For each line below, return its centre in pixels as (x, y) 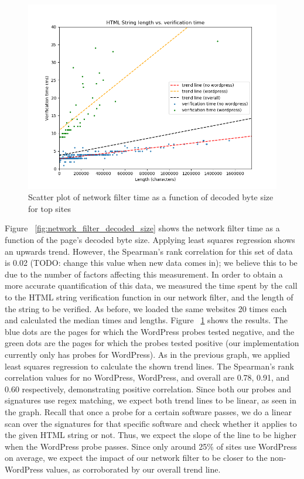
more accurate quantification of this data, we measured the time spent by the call (151, 285)
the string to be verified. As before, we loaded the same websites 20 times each (146, 308)
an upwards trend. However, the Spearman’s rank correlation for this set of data (149, 251)
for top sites (49, 208)
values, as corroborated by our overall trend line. (133, 469)
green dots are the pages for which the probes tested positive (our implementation (152, 343)
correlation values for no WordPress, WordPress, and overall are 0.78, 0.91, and (147, 377)
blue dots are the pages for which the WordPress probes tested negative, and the (150, 331)
